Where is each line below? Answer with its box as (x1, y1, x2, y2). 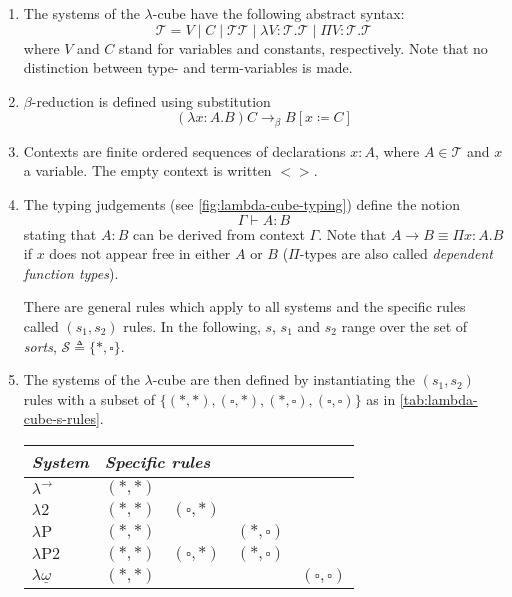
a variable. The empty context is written (23, 160, 272, 181)
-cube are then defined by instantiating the (152, 369, 415, 390)
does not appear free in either (49, 243, 231, 264)
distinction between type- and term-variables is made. (23, 57, 353, 78)
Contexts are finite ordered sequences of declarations (23, 140, 346, 161)
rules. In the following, (123, 315, 261, 336)
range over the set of (341, 315, 468, 336)
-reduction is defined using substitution (31, 90, 271, 111)
